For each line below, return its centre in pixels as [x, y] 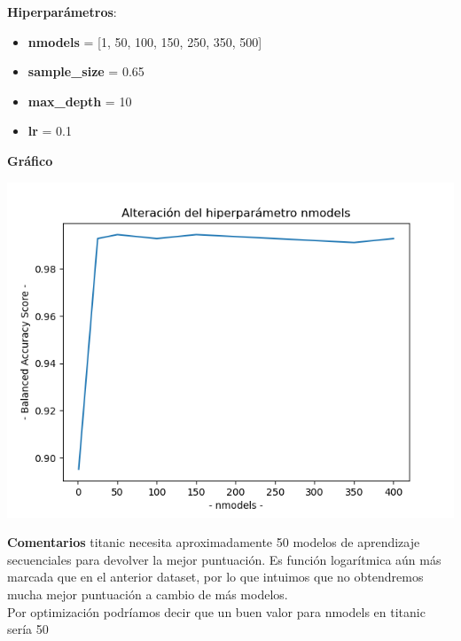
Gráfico [30, 160]
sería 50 [28, 629]
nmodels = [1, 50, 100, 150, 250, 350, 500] [145, 41]
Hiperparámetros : [62, 12]
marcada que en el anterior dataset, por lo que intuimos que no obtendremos [215, 577]
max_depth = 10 [80, 101]
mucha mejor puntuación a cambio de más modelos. [148, 594]
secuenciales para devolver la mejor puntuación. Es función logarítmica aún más [224, 559]
